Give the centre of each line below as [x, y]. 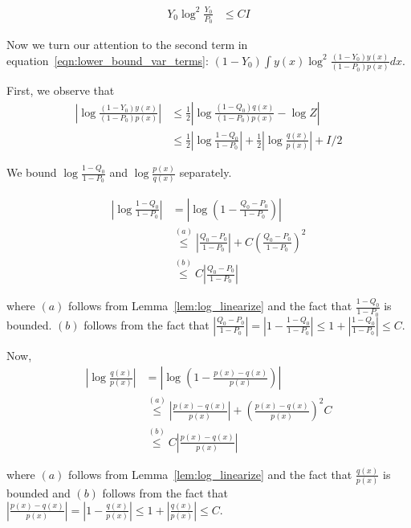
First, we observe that [61, 90]
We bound [32, 172]
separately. [205, 172]
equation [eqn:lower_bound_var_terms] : [108, 60]
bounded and [39, 493]
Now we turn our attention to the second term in [127, 44]
